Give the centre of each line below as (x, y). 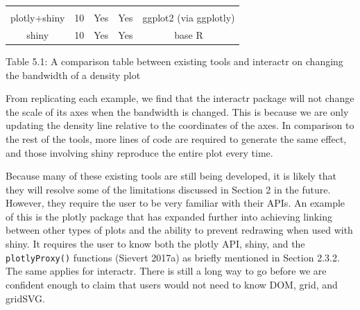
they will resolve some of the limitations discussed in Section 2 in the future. (168, 189)
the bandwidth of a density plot (73, 75)
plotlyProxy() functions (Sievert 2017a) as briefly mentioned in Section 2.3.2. (173, 257)
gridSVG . (25, 298)
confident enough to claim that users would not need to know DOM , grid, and (172, 284)
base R (189, 34)
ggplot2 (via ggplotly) (189, 17)
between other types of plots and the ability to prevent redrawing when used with (179, 230)
